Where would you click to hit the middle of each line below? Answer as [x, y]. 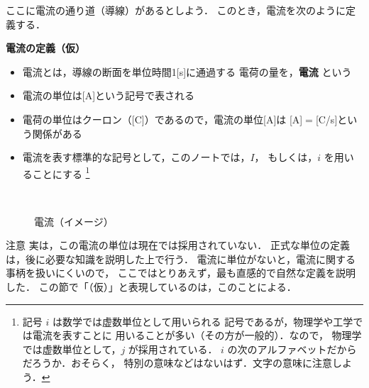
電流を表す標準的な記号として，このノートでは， [136, 157]
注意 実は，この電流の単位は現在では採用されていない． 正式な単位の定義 [178, 245]
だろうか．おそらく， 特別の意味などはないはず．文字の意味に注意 [177, 363]
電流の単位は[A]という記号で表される [109, 95]
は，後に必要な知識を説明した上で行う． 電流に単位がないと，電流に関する [181, 259]
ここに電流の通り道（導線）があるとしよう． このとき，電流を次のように [176, 10]
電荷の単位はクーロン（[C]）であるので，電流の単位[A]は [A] [163, 119]
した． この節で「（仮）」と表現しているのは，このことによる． [151, 286]
